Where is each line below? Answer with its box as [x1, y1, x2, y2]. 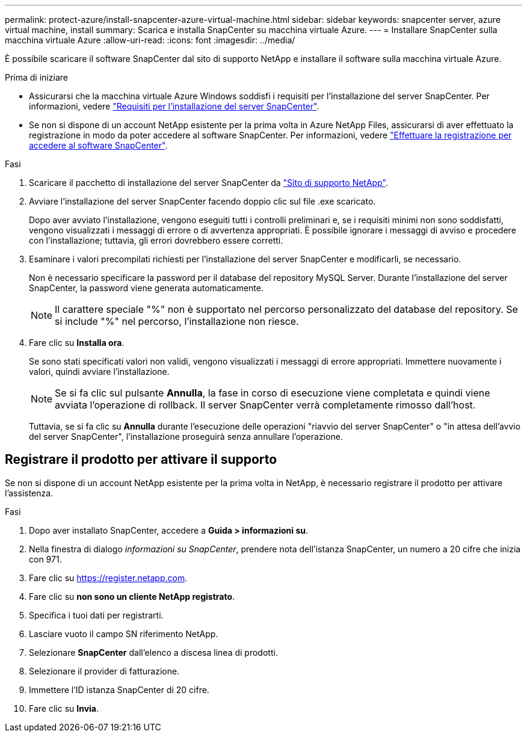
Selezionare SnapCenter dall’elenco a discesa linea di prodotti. [29, 647, 278, 658]
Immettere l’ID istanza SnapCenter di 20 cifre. [29, 684, 209, 695]
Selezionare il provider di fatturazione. [29, 665, 180, 676]
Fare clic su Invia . [29, 703, 99, 714]
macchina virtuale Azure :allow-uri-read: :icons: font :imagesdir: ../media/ [5, 35, 295, 45]
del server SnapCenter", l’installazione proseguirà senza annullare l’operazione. [29, 431, 343, 442]
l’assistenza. [5, 487, 54, 498]
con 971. [29, 554, 62, 564]
